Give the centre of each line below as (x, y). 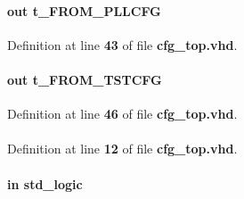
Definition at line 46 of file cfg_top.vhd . (122, 114)
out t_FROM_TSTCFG (85, 79)
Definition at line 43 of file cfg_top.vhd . (122, 44)
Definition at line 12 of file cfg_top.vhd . (122, 149)
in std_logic (45, 183)
